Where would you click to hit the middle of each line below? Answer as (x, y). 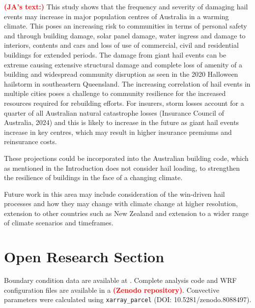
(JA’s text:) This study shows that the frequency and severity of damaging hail (126, 6)
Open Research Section (84, 257)
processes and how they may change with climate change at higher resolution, (121, 203)
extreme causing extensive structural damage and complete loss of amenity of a (123, 64)
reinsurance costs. (30, 141)
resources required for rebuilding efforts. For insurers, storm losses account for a (124, 103)
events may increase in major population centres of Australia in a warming (116, 16)
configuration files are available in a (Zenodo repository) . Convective (112, 290)
